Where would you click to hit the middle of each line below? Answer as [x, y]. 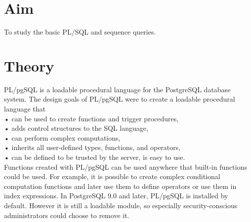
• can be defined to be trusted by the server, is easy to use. [95, 157]
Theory [29, 65]
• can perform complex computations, [62, 137]
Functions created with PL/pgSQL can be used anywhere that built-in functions [125, 166]
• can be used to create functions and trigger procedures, [91, 118]
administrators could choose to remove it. [67, 215]
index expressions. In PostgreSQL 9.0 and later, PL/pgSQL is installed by [116, 196]
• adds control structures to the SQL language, [76, 128]
